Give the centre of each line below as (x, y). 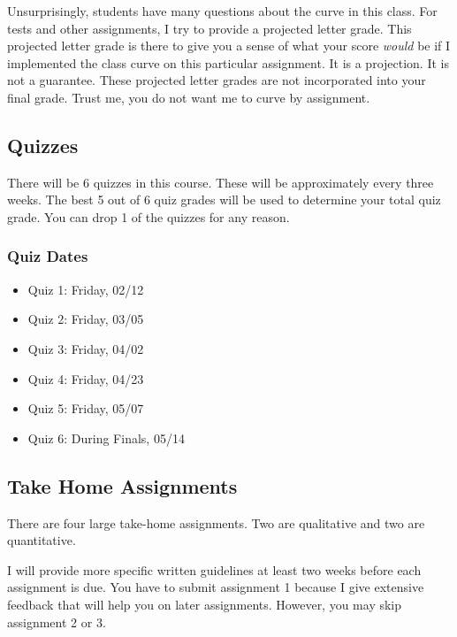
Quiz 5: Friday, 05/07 (86, 408)
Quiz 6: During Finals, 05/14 (106, 437)
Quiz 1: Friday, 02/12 (86, 289)
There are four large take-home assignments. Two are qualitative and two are (216, 522)
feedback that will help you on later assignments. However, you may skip (205, 604)
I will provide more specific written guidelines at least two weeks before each (214, 569)
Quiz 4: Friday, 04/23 (86, 378)
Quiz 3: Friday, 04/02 (86, 348)
